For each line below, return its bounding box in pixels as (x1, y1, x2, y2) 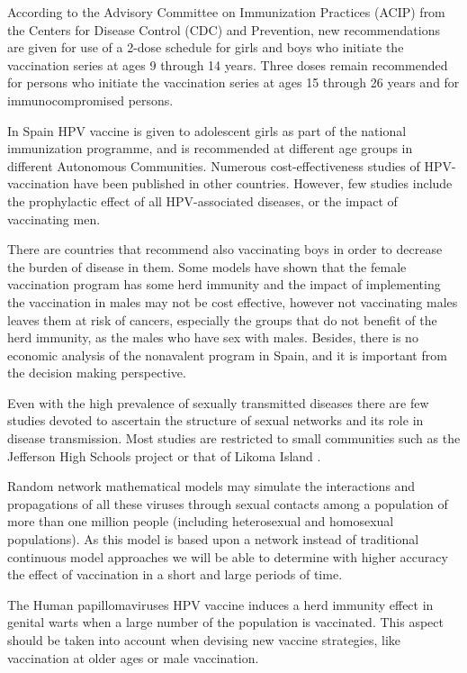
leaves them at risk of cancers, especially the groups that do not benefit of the (7, 310, 437, 329)
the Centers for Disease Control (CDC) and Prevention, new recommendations (7, 20, 440, 39)
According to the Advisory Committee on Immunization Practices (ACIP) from (7, 3, 445, 21)
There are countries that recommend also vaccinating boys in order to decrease (7, 240, 443, 259)
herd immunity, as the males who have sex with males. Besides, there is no (7, 328, 418, 347)
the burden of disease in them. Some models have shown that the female (7, 257, 407, 276)
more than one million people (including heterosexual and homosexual (7, 512, 394, 531)
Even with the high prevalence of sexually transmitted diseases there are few (7, 393, 429, 412)
